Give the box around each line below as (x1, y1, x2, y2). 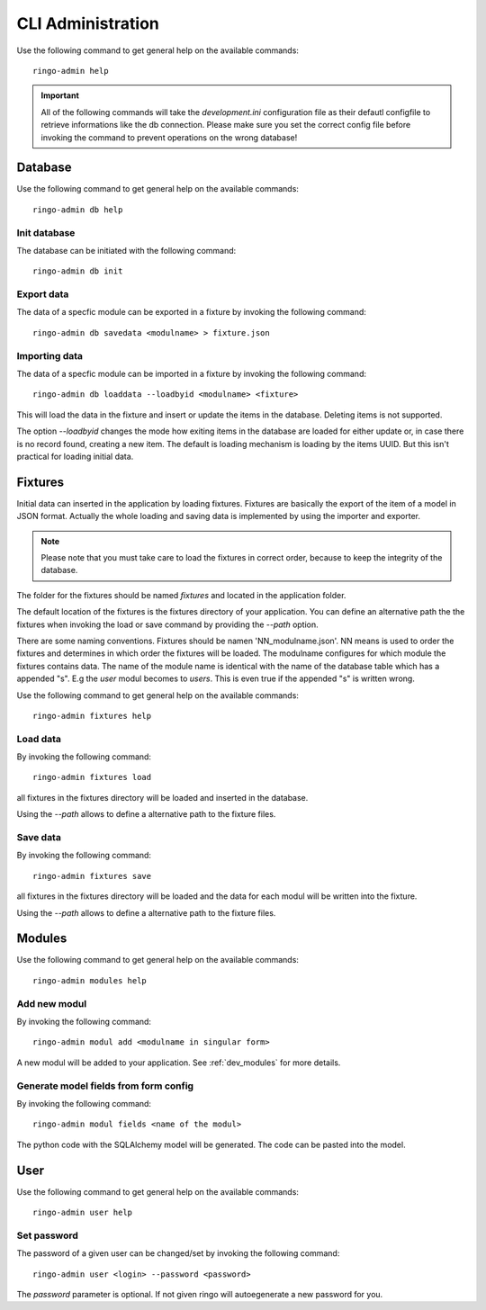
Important (40, 90, 80, 101)
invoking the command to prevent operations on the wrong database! (40, 131, 298, 143)
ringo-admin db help (32, 204, 123, 215)
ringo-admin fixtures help (32, 711, 152, 721)
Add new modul (16, 997, 87, 1009)
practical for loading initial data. (16, 451, 134, 462)
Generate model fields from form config (16, 1080, 193, 1092)
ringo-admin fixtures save (32, 871, 152, 881)
